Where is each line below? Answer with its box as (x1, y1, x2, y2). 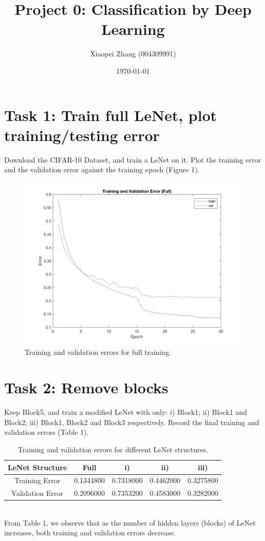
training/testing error (4, 124, 160, 145)
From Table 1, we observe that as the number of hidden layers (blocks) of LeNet (4, 517, 256, 528)
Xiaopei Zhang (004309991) (90, 48, 176, 59)
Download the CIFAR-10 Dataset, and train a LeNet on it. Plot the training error (4, 154, 261, 165)
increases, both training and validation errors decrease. (4, 527, 176, 538)
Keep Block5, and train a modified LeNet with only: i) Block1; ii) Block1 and (4, 407, 247, 417)
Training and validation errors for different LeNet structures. (17, 444, 208, 454)
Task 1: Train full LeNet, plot (4, 104, 217, 125)
